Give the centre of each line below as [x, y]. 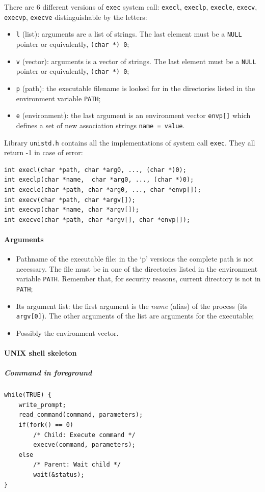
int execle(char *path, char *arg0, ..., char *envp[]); [103, 190]
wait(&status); [59, 475]
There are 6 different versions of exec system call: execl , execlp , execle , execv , [131, 7]
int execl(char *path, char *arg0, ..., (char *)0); [95, 170]
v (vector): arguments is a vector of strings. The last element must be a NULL [136, 61]
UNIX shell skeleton [41, 353]
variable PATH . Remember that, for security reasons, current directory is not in [138, 279]
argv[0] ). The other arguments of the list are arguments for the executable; [135, 316]
